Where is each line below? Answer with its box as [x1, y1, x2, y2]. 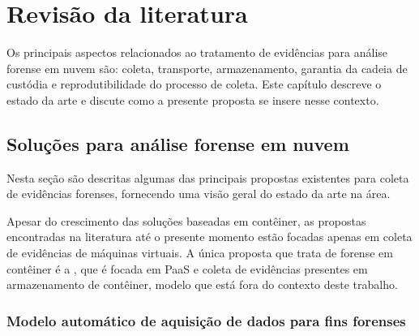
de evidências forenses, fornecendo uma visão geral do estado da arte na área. [6, 185, 391, 202]
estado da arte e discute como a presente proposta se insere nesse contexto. [6, 91, 379, 108]
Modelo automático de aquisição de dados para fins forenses [6, 310, 406, 330]
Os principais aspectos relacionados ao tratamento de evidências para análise [6, 44, 388, 61]
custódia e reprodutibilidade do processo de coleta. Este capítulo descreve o [6, 75, 382, 93]
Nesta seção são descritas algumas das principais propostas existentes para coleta [6, 169, 409, 186]
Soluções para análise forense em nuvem [6, 131, 349, 156]
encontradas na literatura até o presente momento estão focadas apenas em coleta [6, 228, 413, 245]
